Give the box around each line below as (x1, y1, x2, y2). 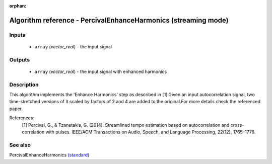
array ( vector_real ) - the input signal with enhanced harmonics (34, 68, 167, 74)
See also (9, 141, 31, 148)
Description (9, 81, 39, 88)
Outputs (9, 56, 30, 63)
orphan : (9, 3, 27, 9)
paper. (9, 106, 23, 112)
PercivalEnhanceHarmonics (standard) (9, 152, 90, 158)
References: (9, 115, 35, 121)
